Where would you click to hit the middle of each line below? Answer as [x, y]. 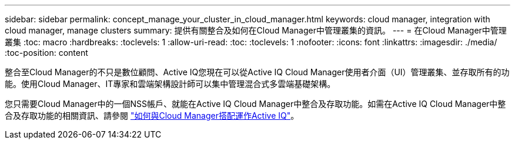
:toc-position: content [46, 53]
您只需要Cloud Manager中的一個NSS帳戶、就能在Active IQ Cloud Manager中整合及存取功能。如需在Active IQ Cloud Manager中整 [255, 104]
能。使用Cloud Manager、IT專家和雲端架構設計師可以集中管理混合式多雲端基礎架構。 [170, 84]
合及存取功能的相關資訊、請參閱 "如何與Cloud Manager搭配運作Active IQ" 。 [152, 115]
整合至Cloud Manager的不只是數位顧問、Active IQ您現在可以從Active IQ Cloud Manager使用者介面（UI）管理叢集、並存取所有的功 [257, 72]
